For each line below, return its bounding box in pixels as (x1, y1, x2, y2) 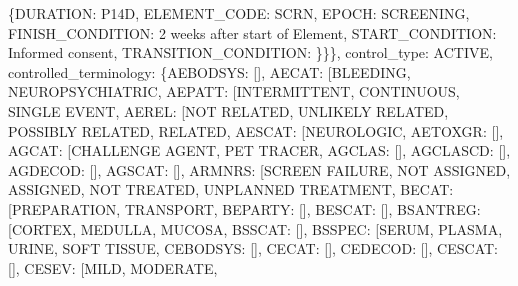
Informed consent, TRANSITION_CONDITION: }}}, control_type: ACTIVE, (8, 42, 493, 63)
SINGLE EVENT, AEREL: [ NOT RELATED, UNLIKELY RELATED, (8, 100, 449, 121)
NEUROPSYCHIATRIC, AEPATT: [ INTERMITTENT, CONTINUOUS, (8, 81, 460, 102)
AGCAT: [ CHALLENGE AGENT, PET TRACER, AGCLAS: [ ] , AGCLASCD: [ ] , (8, 140, 511, 161)
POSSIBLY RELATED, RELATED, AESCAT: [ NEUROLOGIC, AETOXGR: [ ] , (8, 120, 504, 141)
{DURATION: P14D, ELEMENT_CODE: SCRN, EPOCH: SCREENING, (8, 3, 470, 23)
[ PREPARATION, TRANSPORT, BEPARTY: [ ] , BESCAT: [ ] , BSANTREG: (8, 198, 481, 219)
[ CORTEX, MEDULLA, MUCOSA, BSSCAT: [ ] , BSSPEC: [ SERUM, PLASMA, (8, 218, 503, 239)
